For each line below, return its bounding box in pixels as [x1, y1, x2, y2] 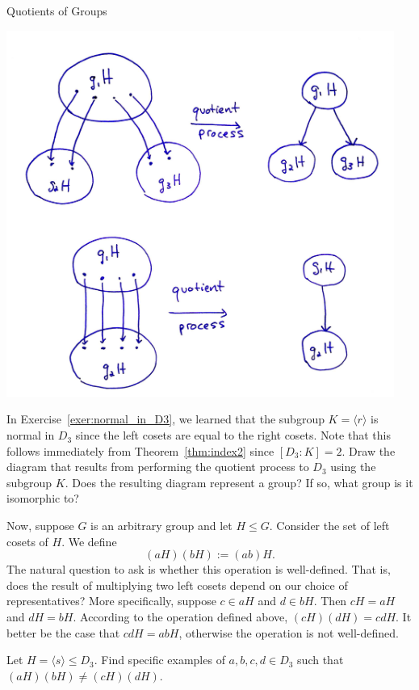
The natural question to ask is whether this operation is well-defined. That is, [6, 561, 391, 578]
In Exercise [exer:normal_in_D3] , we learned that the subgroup [6, 410, 325, 427]
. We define [61, 532, 117, 549]
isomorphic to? [6, 490, 79, 507]
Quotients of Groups [6, 2, 107, 19]
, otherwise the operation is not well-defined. [178, 624, 399, 641]
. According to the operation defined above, [73, 608, 288, 625]
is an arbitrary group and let [90, 517, 233, 534]
